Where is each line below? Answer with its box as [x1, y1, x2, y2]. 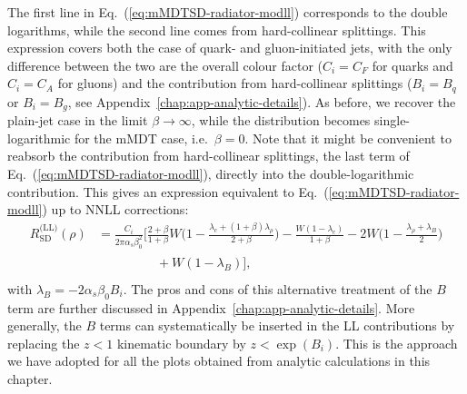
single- [374, 111, 411, 130]
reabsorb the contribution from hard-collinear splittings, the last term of [7, 146, 410, 165]
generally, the [7, 316, 82, 335]
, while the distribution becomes [191, 111, 371, 130]
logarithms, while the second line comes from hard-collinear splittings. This [7, 20, 426, 39]
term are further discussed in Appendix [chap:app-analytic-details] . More [7, 298, 415, 317]
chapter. [7, 369, 53, 388]
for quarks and [372, 55, 453, 74]
